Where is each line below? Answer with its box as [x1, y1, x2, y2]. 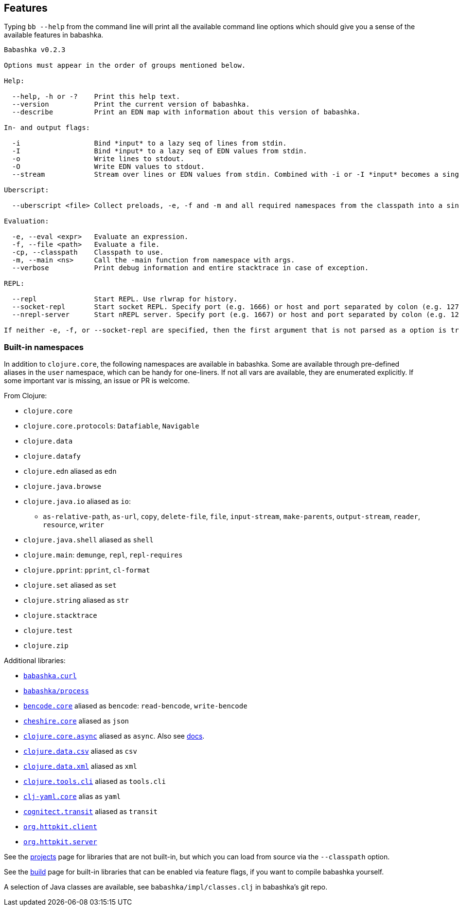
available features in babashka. [4, 31, 104, 39]
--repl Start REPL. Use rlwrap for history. [12, 295, 238, 303]
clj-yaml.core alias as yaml [23, 792, 121, 801]
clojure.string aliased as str [23, 596, 129, 605]
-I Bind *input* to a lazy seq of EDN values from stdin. [12, 147, 307, 155]
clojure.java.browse [23, 483, 102, 491]
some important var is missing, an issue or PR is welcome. [4, 376, 190, 385]
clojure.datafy [23, 452, 81, 461]
